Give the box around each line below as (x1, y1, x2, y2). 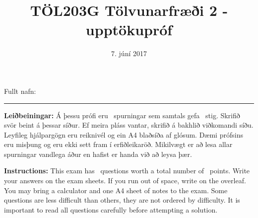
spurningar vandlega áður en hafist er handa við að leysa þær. (4, 148, 192, 159)
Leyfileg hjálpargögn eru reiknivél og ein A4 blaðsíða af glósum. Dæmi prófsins (4, 129, 243, 140)
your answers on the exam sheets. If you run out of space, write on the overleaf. (4, 175, 246, 186)
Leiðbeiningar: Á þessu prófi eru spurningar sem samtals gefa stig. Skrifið (4, 110, 240, 120)
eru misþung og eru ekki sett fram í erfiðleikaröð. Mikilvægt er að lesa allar (4, 139, 233, 149)
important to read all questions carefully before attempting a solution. (4, 204, 218, 215)
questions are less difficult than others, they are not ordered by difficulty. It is (4, 195, 240, 205)
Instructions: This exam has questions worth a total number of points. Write (4, 165, 250, 176)
